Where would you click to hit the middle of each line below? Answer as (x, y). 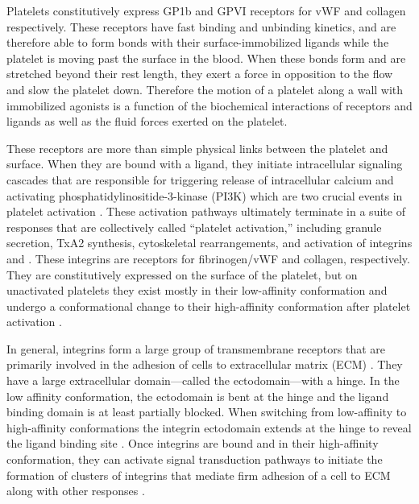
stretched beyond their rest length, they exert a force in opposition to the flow (200, 74)
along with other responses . (76, 491)
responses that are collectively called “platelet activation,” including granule (194, 227)
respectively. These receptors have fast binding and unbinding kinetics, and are (201, 26)
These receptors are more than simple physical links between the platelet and (197, 148)
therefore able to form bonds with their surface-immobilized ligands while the (198, 42)
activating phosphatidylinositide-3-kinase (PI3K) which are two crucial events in (205, 195)
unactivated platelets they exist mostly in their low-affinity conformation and (197, 290)
